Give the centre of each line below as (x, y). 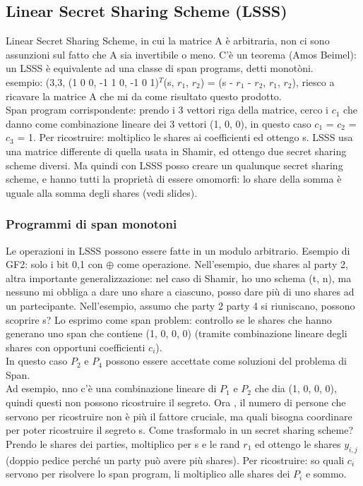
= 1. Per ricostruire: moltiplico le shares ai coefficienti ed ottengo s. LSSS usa (185, 137)
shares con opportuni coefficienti (76, 347)
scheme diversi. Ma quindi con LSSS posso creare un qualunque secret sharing (174, 165)
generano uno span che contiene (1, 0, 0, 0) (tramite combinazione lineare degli (177, 333)
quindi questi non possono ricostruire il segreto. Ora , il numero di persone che (176, 402)
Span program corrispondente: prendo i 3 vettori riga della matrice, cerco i (167, 110)
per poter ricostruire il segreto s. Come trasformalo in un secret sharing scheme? (180, 430)
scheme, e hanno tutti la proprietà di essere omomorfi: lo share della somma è (174, 179)
